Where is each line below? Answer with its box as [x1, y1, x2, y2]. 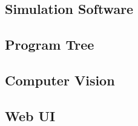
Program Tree [5, 35, 94, 54]
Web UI [5, 106, 56, 125]
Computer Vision [5, 70, 115, 89]
